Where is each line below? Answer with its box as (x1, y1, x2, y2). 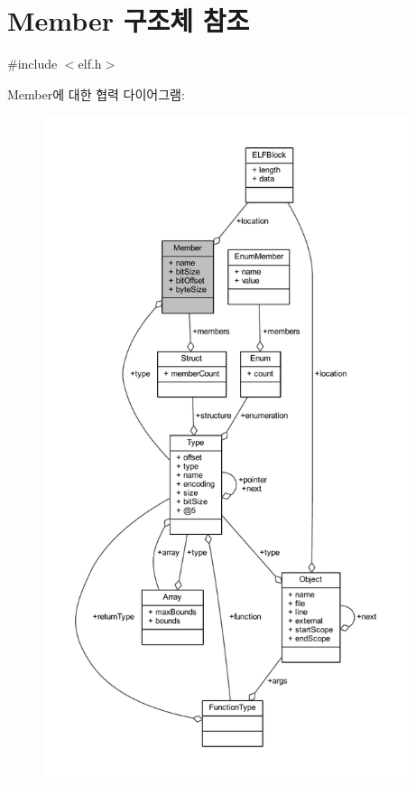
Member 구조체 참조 (7, 2, 250, 39)
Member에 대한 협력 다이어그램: (7, 84, 185, 103)
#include (7, 54, 58, 73)
